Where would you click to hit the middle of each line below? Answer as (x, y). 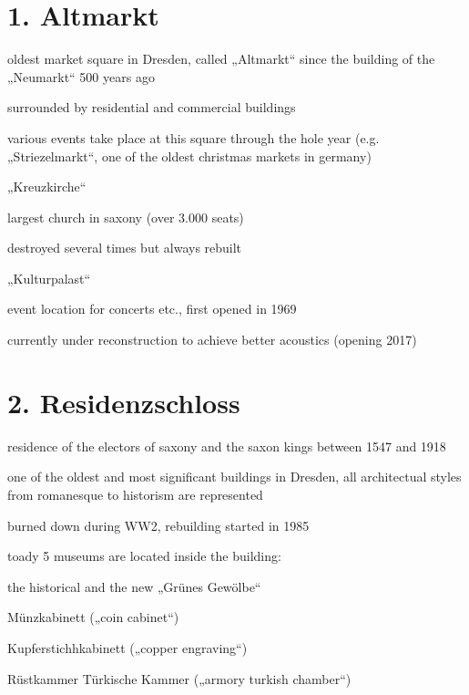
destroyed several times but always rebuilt (125, 248)
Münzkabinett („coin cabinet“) (93, 617)
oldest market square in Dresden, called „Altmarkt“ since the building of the (221, 59)
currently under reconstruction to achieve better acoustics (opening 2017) (212, 340)
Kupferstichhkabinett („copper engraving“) (127, 647)
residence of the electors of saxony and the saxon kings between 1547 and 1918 (227, 446)
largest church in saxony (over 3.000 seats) (126, 217)
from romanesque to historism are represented (135, 494)
